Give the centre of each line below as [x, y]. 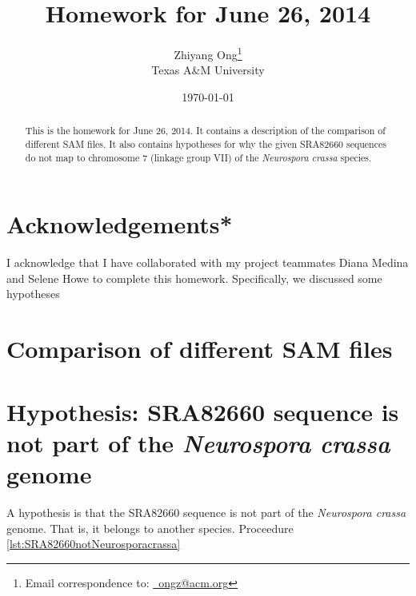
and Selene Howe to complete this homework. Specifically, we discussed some [194, 278]
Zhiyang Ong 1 [208, 53]
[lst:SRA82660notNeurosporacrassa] [94, 544]
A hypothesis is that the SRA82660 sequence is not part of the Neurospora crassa [206, 512]
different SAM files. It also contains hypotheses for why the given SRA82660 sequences [206, 144]
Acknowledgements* [120, 224]
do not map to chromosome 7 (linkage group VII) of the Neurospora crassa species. [198, 157]
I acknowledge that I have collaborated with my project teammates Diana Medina [208, 262]
